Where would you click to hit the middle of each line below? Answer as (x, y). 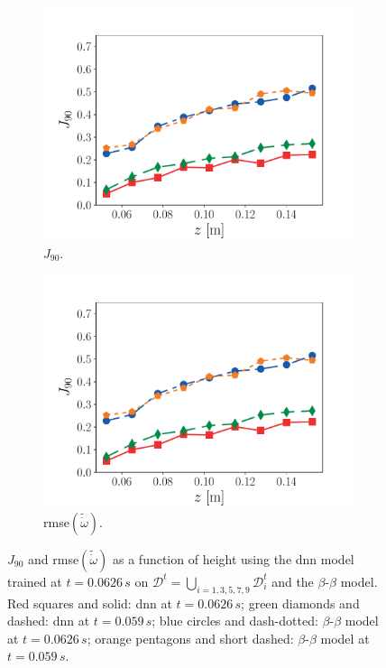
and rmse (54, 558)
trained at (35, 581)
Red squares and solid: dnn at (90, 603)
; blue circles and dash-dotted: (235, 621)
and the (293, 581)
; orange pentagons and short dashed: (190, 638)
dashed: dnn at (49, 621)
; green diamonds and (300, 603)
